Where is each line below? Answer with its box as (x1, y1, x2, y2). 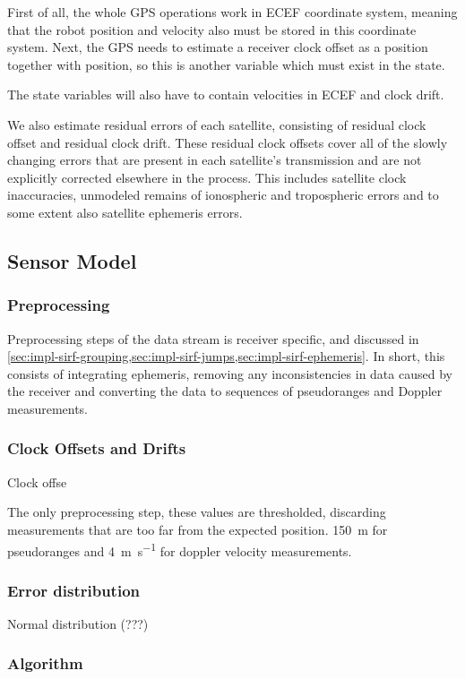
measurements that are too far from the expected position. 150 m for (7, 520, 388, 538)
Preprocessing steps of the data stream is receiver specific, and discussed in (7, 329, 419, 348)
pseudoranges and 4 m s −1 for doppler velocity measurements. (7, 538, 352, 560)
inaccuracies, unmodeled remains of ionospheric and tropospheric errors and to (7, 185, 439, 204)
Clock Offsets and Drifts (7, 437, 186, 460)
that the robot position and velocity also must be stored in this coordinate (7, 20, 417, 39)
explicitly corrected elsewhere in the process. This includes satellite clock (7, 168, 407, 186)
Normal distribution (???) (7, 614, 149, 632)
